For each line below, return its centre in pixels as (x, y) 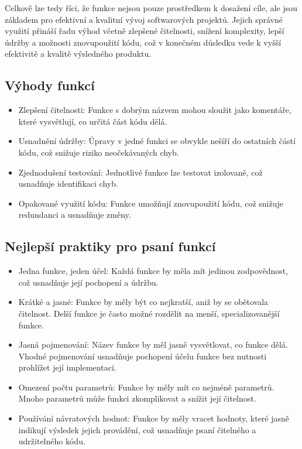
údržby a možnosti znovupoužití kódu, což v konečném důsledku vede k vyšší (143, 42)
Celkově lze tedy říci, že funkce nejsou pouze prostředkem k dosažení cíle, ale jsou (151, 8)
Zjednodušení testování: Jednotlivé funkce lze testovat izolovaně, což (140, 172)
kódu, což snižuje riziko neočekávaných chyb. (99, 152)
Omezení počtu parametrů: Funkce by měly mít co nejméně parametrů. (146, 387)
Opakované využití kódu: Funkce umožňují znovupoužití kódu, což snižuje (151, 203)
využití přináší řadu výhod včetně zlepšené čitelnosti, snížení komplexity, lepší (145, 31)
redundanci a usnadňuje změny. (75, 215)
